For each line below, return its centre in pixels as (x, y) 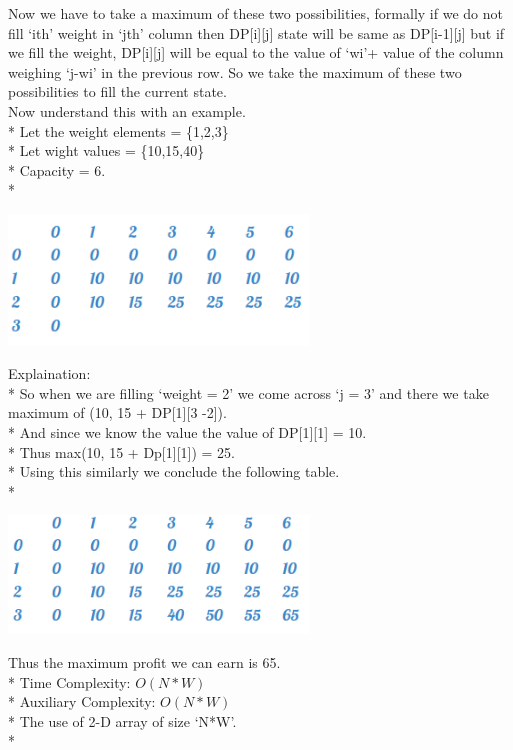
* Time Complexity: (69, 681)
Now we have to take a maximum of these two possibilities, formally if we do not (255, 13)
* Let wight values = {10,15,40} (106, 150)
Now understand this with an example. (127, 110)
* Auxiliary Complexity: (82, 701)
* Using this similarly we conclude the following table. (174, 471)
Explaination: (49, 373)
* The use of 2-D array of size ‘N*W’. (122, 720)
